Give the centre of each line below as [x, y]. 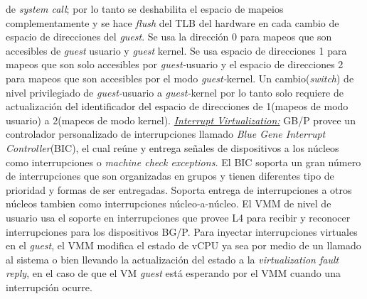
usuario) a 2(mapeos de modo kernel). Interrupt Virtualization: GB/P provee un [181, 120]
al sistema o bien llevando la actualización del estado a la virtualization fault [172, 259]
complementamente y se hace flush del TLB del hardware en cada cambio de [172, 22]
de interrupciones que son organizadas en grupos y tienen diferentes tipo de [170, 176]
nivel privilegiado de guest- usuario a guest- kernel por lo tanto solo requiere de [175, 92]
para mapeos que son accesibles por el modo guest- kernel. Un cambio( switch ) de [180, 78]
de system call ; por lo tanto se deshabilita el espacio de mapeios [145, 9]
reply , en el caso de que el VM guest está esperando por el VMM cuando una [173, 273]
